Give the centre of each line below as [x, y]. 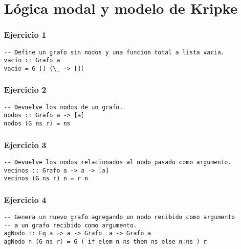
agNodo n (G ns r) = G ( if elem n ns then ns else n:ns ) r [106, 242]
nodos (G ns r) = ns [37, 124]
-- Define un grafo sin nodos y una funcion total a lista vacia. [114, 52]
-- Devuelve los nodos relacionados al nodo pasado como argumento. [118, 162]
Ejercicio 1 [25, 35]
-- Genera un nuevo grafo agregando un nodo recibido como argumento [120, 217]
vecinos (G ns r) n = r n [46, 179]
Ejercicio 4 [25, 199]
